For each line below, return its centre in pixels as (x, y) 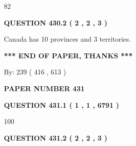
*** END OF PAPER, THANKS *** (68, 55)
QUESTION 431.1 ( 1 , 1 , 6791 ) (62, 105)
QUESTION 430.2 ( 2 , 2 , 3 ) (56, 22)
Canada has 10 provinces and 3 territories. (68, 39)
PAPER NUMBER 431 (44, 88)
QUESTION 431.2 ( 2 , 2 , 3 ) (56, 137)
